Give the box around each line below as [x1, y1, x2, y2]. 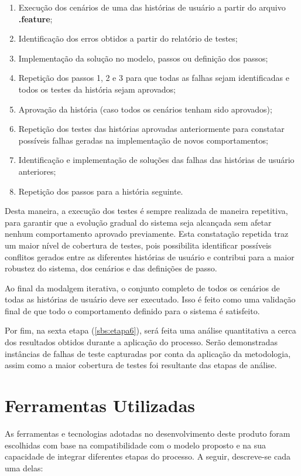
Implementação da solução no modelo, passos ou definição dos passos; [18, 52, 268, 64]
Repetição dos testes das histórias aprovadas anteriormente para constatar [18, 123, 285, 135]
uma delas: [5, 461, 43, 474]
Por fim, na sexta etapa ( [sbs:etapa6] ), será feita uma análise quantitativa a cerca [5, 324, 296, 336]
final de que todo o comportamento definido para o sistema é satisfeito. [5, 304, 260, 317]
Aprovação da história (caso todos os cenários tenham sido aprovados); [18, 103, 272, 115]
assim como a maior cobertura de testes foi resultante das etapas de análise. [5, 359, 277, 371]
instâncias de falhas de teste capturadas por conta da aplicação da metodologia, [5, 347, 291, 359]
